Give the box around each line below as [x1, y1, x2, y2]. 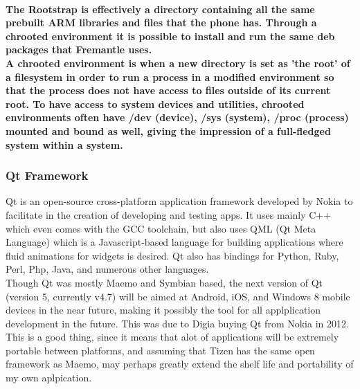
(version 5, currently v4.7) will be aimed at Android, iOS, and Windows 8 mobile [6, 289, 350, 303]
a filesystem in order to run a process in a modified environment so [6, 69, 334, 84]
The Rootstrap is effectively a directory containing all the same [6, 1, 315, 16]
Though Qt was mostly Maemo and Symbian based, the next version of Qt [6, 275, 323, 289]
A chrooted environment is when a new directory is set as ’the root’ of [6, 55, 350, 70]
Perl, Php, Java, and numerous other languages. [6, 262, 209, 276]
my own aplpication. [6, 370, 92, 385]
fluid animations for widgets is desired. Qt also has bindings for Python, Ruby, [6, 248, 339, 262]
